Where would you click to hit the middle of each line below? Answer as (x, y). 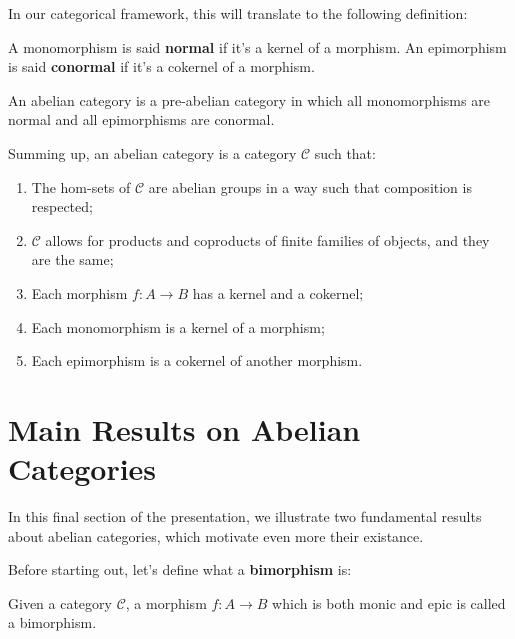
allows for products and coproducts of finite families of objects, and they (267, 239)
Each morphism (79, 292)
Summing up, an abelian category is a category (152, 152)
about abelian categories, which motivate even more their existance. (216, 535)
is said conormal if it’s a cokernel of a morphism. (161, 66)
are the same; (72, 259)
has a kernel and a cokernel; (278, 292)
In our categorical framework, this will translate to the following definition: (238, 13)
